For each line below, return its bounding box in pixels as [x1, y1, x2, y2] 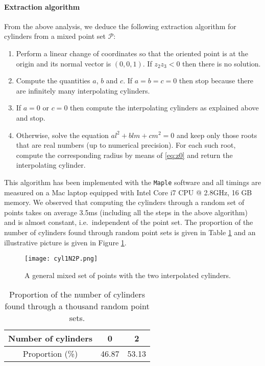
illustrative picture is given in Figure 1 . [4, 237, 127, 247]
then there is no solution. [182, 58, 261, 68]
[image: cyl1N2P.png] [25, 255, 98, 263]
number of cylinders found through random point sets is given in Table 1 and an [4, 226, 256, 237]
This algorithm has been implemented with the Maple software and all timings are [4, 176, 261, 187]
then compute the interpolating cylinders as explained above [70, 102, 259, 113]
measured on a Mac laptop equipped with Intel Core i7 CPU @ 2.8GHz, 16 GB [4, 187, 252, 197]
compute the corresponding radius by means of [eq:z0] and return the [16, 149, 233, 160]
